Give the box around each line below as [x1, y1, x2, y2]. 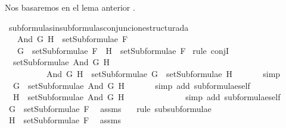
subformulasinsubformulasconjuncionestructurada [8, 21, 189, 33]
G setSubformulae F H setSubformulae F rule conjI [17, 44, 229, 56]
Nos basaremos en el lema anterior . [5, 1, 135, 13]
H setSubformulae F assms [8, 114, 121, 126]
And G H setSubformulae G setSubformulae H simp [46, 67, 281, 79]
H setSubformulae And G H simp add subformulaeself [13, 91, 281, 103]
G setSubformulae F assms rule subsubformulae [8, 102, 212, 114]
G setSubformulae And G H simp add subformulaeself [13, 79, 250, 91]
